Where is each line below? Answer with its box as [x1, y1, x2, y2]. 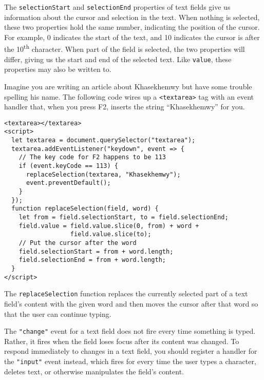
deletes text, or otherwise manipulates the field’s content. [4, 366, 184, 376]
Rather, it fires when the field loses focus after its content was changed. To [4, 335, 239, 346]
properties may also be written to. [4, 64, 111, 74]
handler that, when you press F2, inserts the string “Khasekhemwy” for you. [4, 101, 245, 112]
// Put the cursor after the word [18, 239, 137, 246]
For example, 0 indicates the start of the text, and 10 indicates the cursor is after [4, 31, 260, 42]
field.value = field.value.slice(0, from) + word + [18, 222, 199, 230]
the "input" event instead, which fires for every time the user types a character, [4, 355, 256, 366]
